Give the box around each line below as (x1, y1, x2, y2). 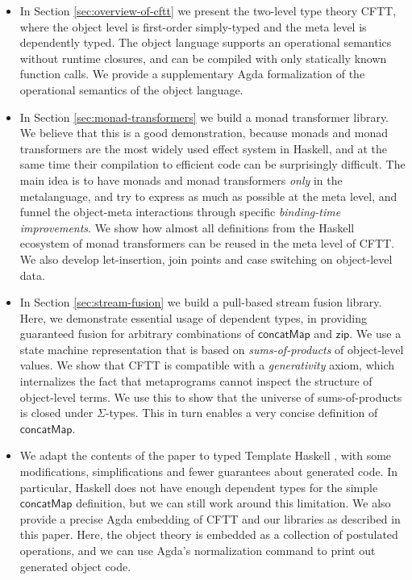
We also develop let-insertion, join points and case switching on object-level (19, 250, 393, 267)
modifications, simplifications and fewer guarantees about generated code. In (19, 463, 398, 480)
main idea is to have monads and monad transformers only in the (19, 171, 343, 188)
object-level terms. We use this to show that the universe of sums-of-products (19, 388, 402, 405)
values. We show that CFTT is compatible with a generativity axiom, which (19, 357, 395, 373)
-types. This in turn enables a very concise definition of (105, 404, 378, 421)
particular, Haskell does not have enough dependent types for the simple (19, 478, 378, 495)
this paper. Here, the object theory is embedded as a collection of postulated (19, 526, 398, 543)
